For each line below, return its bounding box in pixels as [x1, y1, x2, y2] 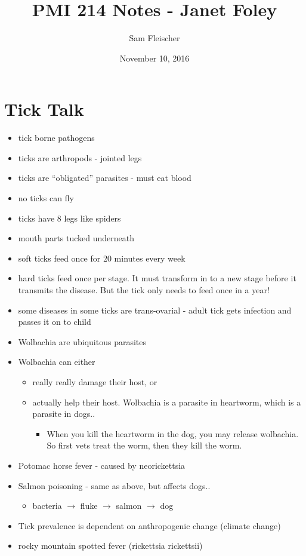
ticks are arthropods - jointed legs [18, 151, 142, 164]
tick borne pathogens [18, 131, 95, 144]
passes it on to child [18, 315, 91, 328]
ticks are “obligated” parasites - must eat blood [18, 171, 191, 184]
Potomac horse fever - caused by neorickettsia [18, 459, 186, 471]
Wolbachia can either [18, 355, 95, 368]
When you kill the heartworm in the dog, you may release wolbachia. [47, 427, 299, 440]
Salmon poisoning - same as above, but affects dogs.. [18, 479, 211, 492]
